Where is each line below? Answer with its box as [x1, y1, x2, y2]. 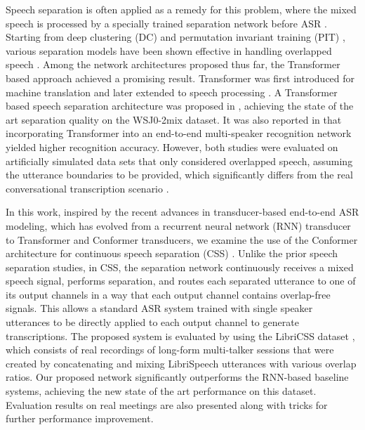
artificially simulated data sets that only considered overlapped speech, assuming [6, 153, 353, 168]
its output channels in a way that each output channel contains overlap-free [6, 287, 331, 301]
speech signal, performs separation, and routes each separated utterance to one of [6, 273, 356, 288]
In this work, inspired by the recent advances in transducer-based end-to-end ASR [6, 204, 359, 219]
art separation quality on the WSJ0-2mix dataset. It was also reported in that [6, 112, 342, 126]
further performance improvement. [6, 411, 154, 426]
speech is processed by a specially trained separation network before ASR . [6, 15, 327, 30]
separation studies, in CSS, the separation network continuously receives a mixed [6, 259, 354, 274]
